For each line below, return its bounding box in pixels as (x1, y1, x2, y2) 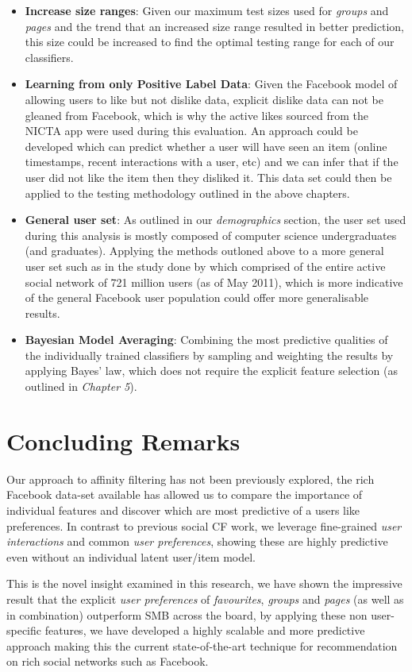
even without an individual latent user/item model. (6, 548, 256, 565)
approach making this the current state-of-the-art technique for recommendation (6, 637, 398, 654)
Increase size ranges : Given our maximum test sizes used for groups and (25, 2, 389, 18)
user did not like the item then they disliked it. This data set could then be (25, 168, 392, 185)
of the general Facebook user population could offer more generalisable (25, 289, 369, 306)
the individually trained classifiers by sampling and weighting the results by (25, 346, 394, 363)
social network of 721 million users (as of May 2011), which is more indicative (25, 273, 403, 290)
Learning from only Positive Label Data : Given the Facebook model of (25, 75, 398, 92)
